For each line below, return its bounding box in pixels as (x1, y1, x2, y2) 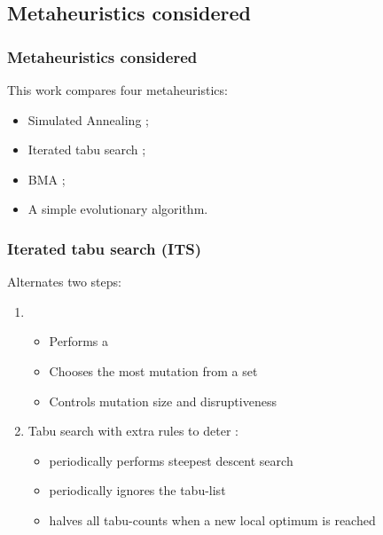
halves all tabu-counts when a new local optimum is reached (49, 510, 376, 529)
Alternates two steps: (7, 272, 121, 291)
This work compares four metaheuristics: (7, 81, 228, 98)
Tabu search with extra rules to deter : (27, 421, 238, 440)
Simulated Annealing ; (27, 110, 149, 129)
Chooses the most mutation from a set (49, 361, 258, 380)
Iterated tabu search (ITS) (7, 237, 202, 259)
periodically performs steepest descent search (49, 451, 293, 469)
